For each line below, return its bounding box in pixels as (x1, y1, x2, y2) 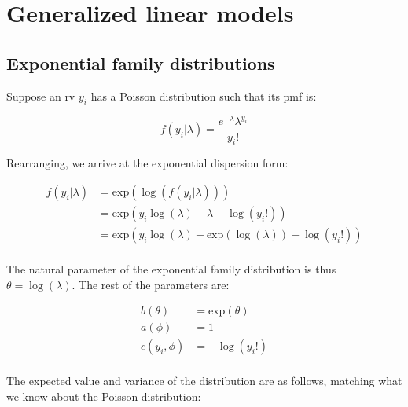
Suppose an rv (6, 87, 75, 104)
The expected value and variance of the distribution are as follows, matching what (6, 372, 402, 389)
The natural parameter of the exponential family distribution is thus (6, 261, 336, 277)
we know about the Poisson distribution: (6, 387, 201, 404)
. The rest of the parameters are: (72, 276, 230, 292)
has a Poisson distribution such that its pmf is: (90, 87, 317, 104)
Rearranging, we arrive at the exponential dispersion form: (6, 155, 289, 171)
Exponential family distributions (6, 50, 275, 75)
